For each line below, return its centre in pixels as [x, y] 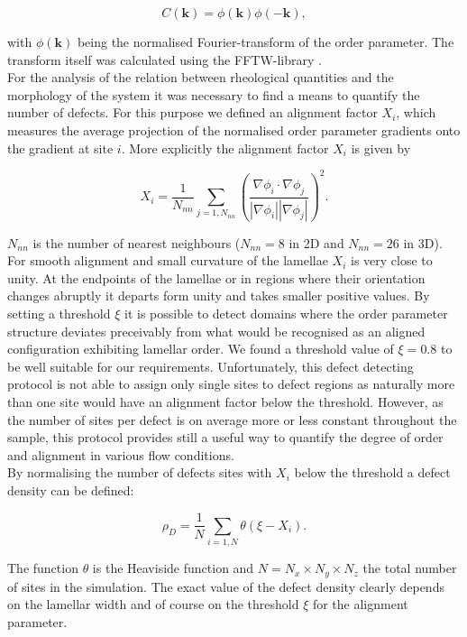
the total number [410, 568]
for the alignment [360, 604]
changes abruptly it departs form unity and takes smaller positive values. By [219, 295]
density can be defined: [71, 489]
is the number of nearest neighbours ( [137, 242]
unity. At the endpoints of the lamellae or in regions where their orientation [216, 277]
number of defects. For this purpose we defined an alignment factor [192, 112]
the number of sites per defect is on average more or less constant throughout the [232, 419]
